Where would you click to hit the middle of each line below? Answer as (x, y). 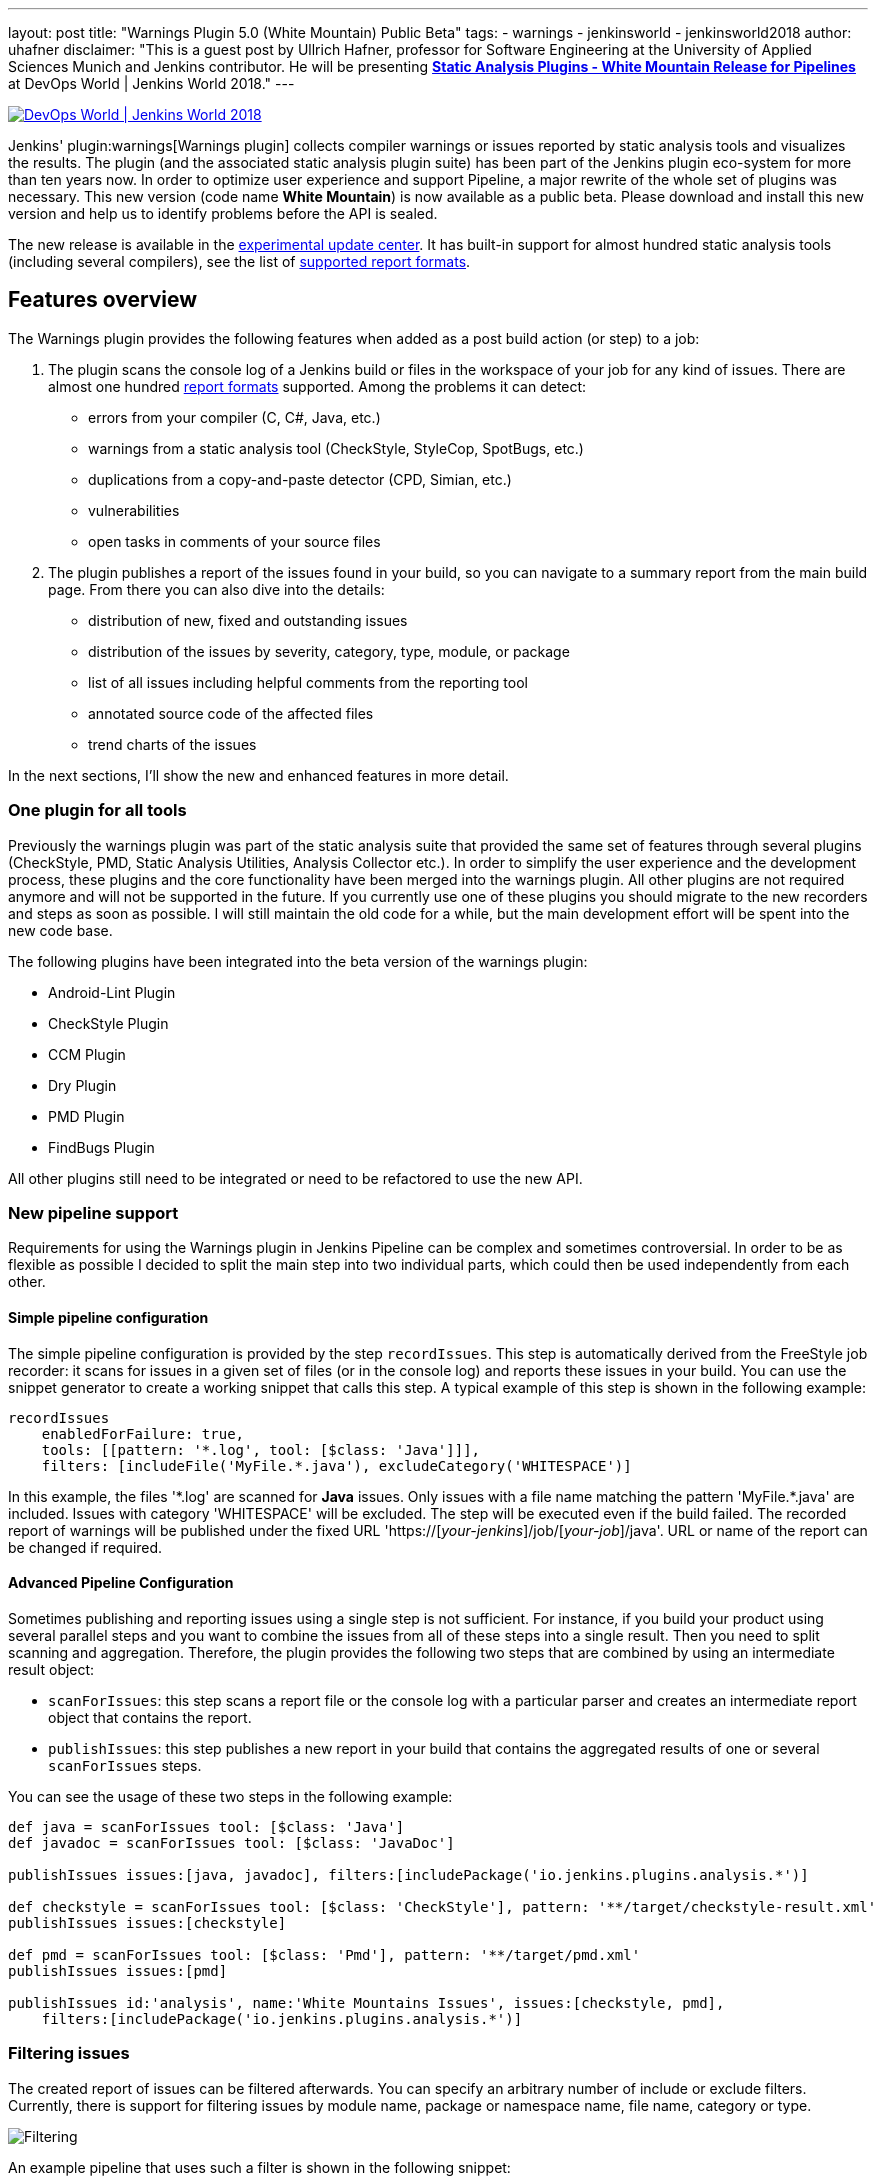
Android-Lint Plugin (112, 992)
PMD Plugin (86, 1116)
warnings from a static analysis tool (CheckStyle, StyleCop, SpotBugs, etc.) (336, 448)
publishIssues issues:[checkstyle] (147, 1922)
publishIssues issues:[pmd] (118, 1970)
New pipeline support (93, 1212)
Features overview (103, 300)
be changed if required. (85, 1547)
